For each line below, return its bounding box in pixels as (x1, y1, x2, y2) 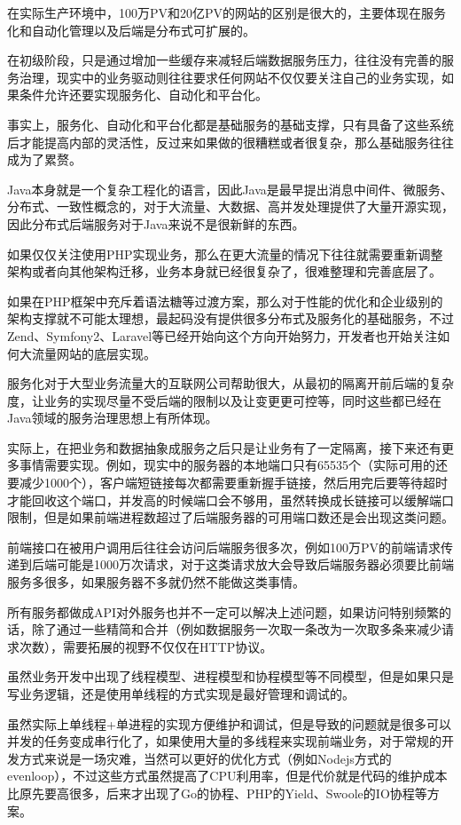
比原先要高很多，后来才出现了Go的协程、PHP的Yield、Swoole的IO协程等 (7, 783, 427, 802)
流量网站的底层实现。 (31, 344, 156, 362)
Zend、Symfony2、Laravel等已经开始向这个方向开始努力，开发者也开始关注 (7, 326, 438, 345)
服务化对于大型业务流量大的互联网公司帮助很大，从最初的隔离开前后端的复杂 (7, 374, 454, 393)
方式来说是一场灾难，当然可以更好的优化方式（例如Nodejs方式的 (19, 749, 392, 767)
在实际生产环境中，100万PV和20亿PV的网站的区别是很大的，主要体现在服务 (7, 4, 447, 21)
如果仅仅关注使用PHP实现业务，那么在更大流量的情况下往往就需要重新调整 (7, 244, 443, 263)
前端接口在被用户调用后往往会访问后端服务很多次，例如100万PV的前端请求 (7, 537, 441, 556)
